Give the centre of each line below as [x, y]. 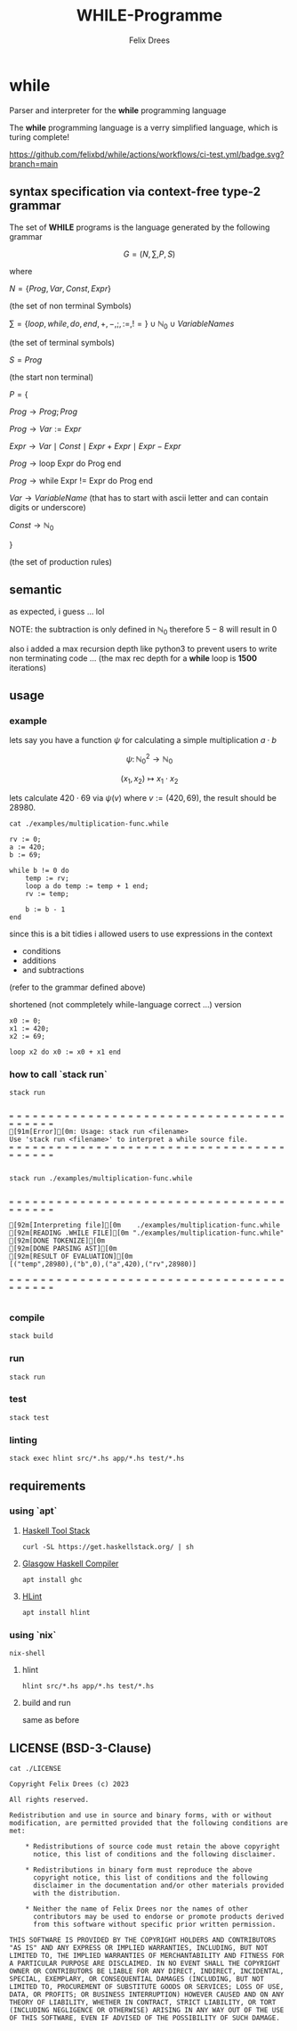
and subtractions [53, 970]
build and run [46, 1703]
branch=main [34, 163]
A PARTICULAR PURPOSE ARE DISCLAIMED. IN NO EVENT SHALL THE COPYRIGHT [144, 1963]
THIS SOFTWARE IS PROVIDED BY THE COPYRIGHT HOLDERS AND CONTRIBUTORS [143, 1940]
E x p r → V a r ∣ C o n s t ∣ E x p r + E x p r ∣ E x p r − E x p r [95, 446]
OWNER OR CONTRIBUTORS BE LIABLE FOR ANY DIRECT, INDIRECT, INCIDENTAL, [147, 1971]
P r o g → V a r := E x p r [45, 429]
